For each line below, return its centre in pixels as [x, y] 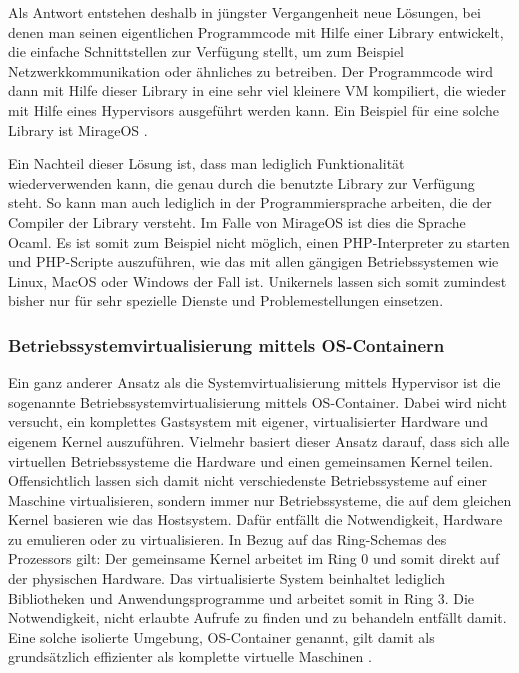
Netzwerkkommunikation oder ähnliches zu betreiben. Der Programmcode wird [250, 70]
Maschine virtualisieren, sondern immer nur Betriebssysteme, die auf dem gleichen [260, 499]
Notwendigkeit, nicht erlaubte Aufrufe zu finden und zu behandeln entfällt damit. [257, 617]
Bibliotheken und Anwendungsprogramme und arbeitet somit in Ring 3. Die [241, 597]
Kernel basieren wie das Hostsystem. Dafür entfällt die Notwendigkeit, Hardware [255, 519]
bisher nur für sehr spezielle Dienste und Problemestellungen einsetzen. [226, 300]
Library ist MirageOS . [78, 129]
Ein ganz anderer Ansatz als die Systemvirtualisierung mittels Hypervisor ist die [254, 382]
